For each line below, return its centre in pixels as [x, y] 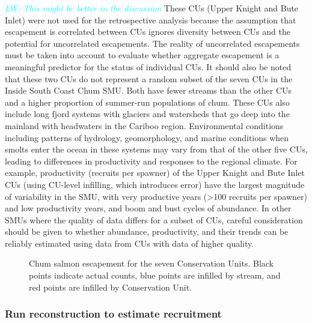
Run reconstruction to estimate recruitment [113, 314]
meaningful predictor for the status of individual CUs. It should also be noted [148, 66]
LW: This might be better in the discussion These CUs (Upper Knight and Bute [152, 8]
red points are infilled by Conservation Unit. [110, 287]
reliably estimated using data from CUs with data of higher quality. [130, 243]
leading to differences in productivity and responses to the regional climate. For [151, 161]
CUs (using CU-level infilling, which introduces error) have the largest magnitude [155, 184]
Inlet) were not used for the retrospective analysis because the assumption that [151, 20]
